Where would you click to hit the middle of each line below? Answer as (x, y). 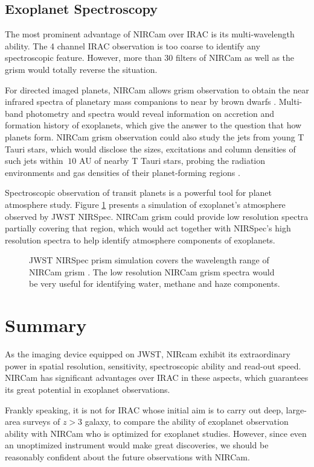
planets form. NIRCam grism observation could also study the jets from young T (155, 136)
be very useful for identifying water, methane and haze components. (155, 284)
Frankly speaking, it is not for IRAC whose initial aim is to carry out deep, (144, 409)
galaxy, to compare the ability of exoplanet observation (187, 422)
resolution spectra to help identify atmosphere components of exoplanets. (140, 240)
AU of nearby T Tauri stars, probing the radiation (172, 161)
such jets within (34, 161)
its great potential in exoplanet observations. (88, 389)
